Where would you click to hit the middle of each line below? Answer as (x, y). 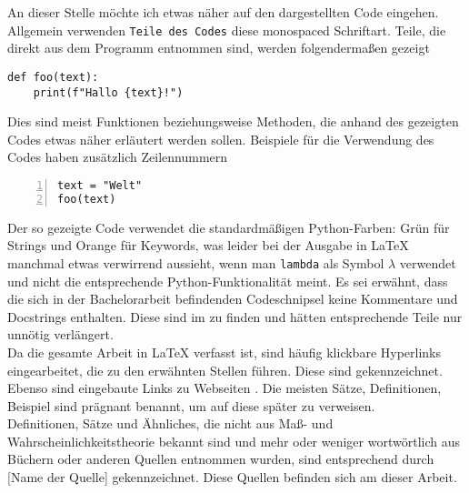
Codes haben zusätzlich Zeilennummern (118, 157)
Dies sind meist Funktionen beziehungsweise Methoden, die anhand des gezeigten (233, 121)
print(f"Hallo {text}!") (108, 92)
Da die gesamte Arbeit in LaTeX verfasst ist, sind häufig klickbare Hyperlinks (225, 352)
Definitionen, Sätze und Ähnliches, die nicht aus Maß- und (170, 423)
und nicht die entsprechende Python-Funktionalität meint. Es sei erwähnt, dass (228, 281)
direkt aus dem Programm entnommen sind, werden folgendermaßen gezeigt (219, 48)
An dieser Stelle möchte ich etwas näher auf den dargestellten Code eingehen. (223, 12)
